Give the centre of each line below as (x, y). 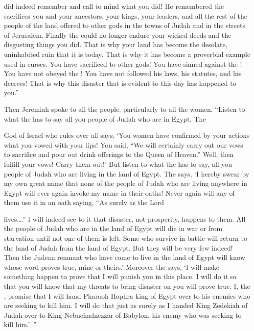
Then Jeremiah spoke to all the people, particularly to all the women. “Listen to (125, 109)
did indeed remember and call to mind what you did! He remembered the (114, 6)
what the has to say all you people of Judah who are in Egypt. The (105, 118)
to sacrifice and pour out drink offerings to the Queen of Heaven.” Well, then (119, 154)
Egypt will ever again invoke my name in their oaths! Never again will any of (119, 192)
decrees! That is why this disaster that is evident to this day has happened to (120, 83)
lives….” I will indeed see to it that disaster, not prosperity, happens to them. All (125, 218)
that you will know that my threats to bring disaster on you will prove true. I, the (127, 286)
